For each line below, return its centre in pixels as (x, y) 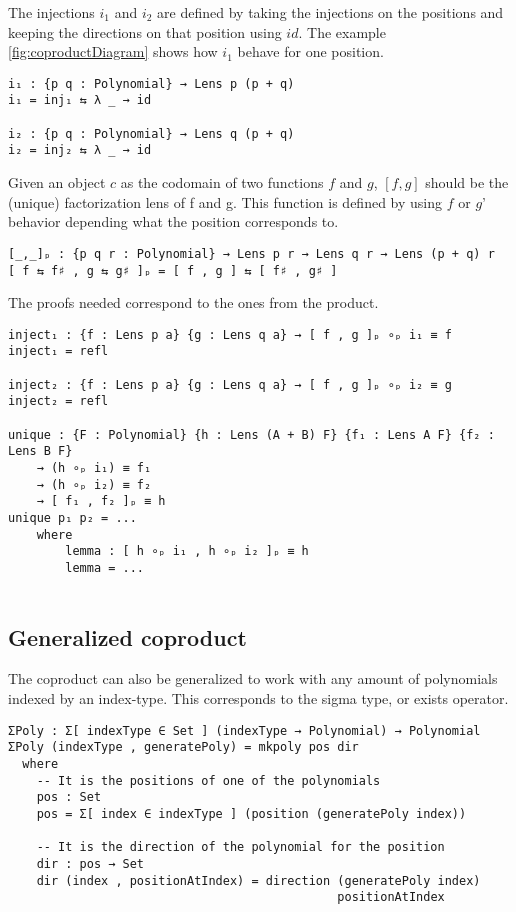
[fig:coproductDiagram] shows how (113, 51)
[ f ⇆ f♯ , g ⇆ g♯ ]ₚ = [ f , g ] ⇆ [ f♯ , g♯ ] (173, 270)
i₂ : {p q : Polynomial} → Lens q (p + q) (151, 133)
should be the (467, 182)
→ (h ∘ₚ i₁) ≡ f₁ (94, 468)
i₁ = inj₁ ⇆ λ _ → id (80, 100)
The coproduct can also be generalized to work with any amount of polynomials (253, 678)
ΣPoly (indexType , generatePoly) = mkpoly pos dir (183, 747)
